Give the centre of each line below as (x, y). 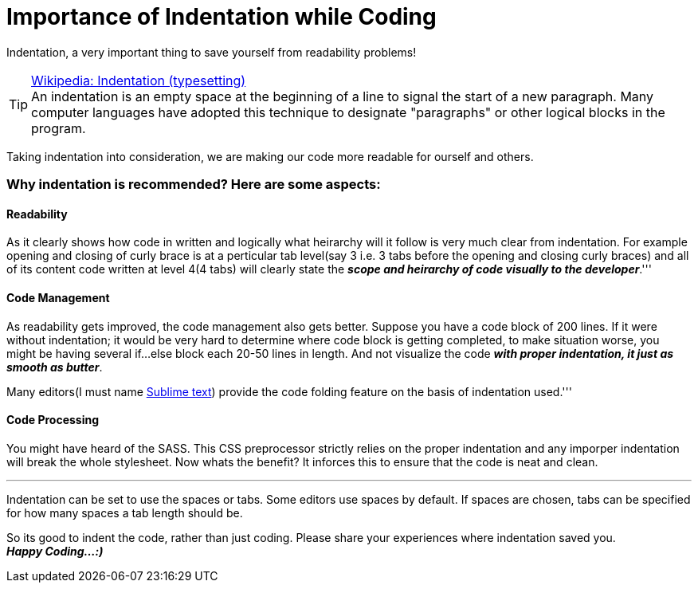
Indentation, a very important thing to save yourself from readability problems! (212, 52)
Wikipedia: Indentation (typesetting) (139, 80)
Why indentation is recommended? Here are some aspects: (194, 185)
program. (59, 128)
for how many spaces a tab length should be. (125, 512)
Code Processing (53, 420)
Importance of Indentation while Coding (222, 17)
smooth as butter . (55, 367)
